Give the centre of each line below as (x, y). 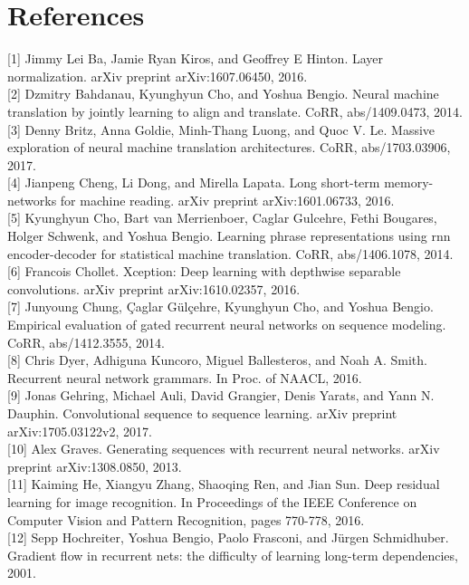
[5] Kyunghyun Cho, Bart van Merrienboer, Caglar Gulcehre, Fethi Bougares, (222, 218)
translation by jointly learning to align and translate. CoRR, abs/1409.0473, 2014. (235, 111)
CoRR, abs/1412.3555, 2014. (86, 342)
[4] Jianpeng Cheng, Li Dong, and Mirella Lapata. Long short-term (194, 182)
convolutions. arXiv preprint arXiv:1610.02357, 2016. (154, 288)
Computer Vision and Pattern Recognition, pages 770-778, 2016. (186, 519)
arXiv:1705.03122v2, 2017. (80, 431)
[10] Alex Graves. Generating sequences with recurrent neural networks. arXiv (224, 449)
